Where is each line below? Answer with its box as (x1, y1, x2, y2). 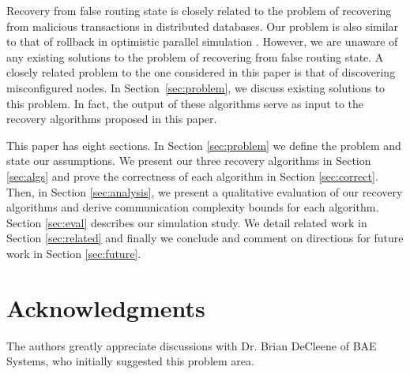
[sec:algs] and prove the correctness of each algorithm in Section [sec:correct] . (6, 167, 378, 184)
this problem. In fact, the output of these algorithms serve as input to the (6, 95, 364, 111)
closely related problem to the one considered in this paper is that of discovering (6, 64, 396, 80)
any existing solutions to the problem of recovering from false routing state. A (6, 48, 384, 65)
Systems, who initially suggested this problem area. (6, 353, 254, 369)
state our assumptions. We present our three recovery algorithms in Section (6, 152, 371, 169)
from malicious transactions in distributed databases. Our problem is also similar (6, 17, 399, 34)
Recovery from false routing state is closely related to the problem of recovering (6, 2, 392, 18)
